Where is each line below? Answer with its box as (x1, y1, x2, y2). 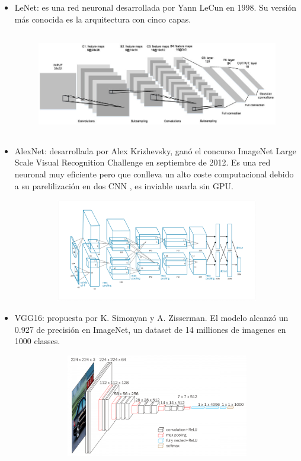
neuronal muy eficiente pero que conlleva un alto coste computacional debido (14, 168, 294, 180)
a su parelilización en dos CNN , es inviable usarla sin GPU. (14, 179, 233, 192)
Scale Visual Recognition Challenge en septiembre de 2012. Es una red (14, 156, 271, 168)
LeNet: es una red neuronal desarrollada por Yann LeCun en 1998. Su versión (14, 1, 297, 13)
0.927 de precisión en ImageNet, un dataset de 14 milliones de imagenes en (14, 323, 286, 335)
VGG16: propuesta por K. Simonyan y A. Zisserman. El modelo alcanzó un (14, 311, 289, 323)
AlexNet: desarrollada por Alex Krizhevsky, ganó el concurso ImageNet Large (14, 144, 296, 157)
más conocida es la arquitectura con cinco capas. (14, 12, 191, 25)
